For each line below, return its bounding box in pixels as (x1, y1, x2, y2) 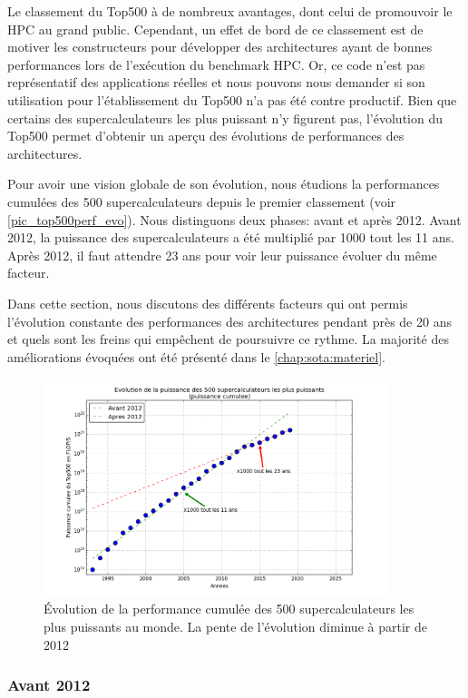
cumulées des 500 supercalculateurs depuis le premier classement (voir (7, 192, 396, 211)
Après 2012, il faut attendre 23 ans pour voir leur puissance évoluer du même (7, 245, 437, 264)
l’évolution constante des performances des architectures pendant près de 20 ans (7, 311, 452, 330)
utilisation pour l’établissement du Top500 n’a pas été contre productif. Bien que (7, 90, 457, 109)
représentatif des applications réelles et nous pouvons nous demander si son (7, 73, 425, 92)
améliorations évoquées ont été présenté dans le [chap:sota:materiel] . (7, 347, 385, 366)
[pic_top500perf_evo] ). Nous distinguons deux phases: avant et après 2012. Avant (7, 210, 462, 229)
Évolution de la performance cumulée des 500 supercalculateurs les (44, 599, 414, 618)
